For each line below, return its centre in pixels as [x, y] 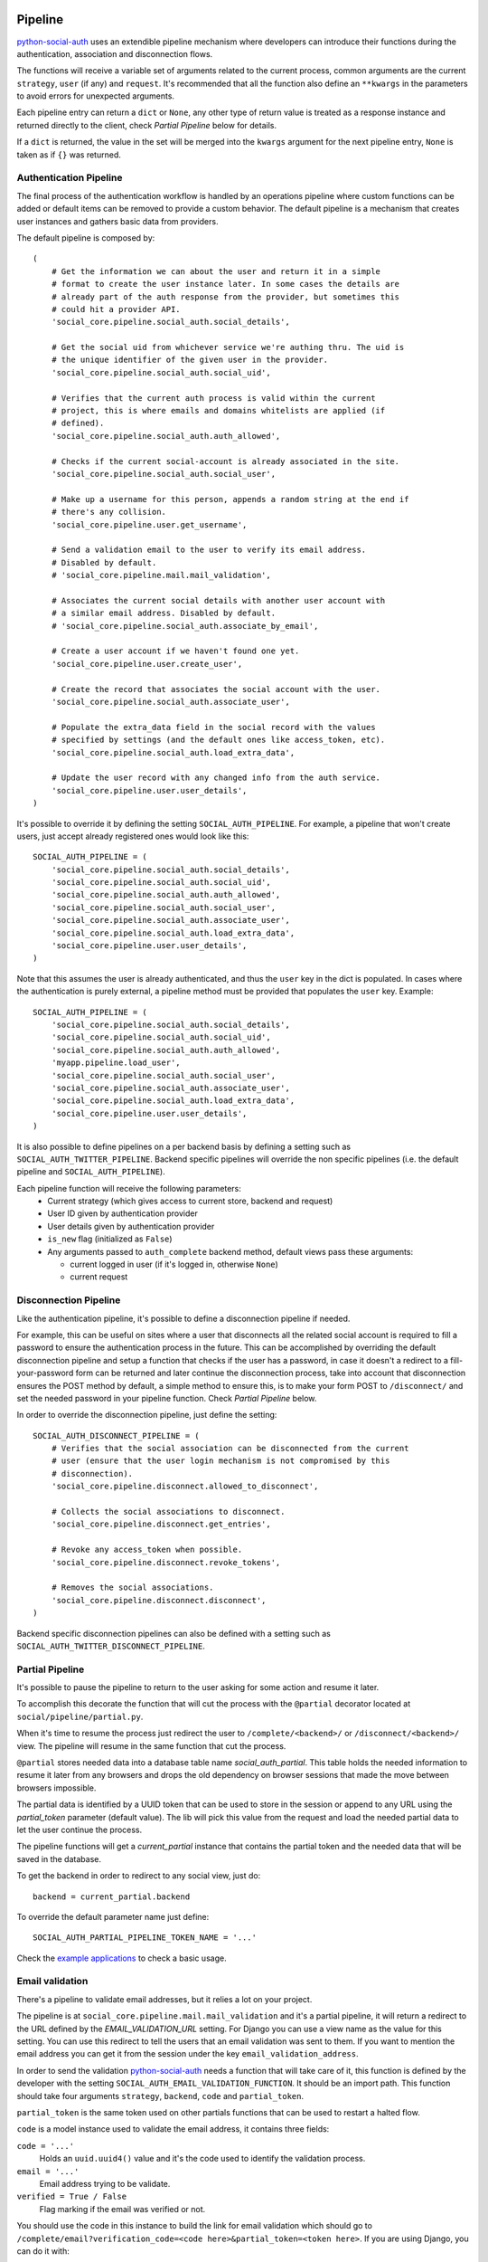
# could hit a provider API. [116, 309]
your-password [45, 1373]
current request [99, 1277]
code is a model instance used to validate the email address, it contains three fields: [173, 2129]
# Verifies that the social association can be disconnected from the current [230, 1449]
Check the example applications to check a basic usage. [122, 1958]
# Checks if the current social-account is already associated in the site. [225, 461]
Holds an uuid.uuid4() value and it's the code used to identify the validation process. [202, 2159]
